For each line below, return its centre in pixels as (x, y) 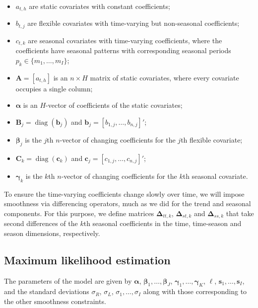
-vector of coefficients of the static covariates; (114, 105)
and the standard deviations (47, 291)
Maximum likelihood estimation (87, 260)
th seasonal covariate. (215, 176)
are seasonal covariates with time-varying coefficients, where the (125, 40)
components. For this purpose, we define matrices (79, 213)
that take (240, 213)
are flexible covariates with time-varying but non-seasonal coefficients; (133, 23)
